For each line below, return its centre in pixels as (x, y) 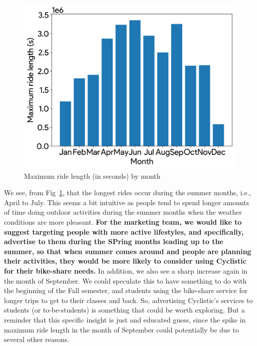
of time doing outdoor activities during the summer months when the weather (123, 212)
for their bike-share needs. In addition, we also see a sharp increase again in (126, 270)
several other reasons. (37, 339)
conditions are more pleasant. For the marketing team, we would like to (123, 221)
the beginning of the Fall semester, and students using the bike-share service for (126, 290)
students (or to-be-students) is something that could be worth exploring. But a (125, 310)
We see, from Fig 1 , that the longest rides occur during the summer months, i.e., (128, 192)
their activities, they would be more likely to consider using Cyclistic (125, 261)
